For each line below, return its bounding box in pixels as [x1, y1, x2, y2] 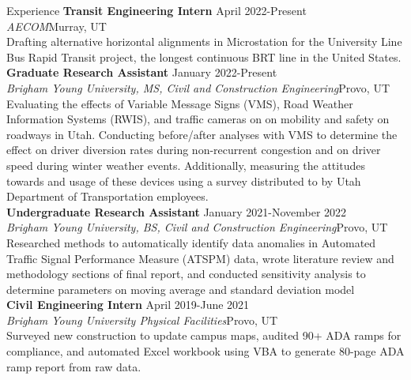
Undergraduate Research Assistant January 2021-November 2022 [6, 203, 347, 220]
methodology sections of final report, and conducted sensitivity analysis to [6, 265, 366, 282]
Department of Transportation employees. [6, 188, 209, 205]
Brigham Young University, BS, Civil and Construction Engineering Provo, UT [6, 219, 388, 235]
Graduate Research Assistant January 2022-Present [6, 64, 277, 81]
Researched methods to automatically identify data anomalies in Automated [6, 234, 376, 250]
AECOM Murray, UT [6, 17, 107, 34]
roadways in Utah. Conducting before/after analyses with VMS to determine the [6, 126, 398, 142]
